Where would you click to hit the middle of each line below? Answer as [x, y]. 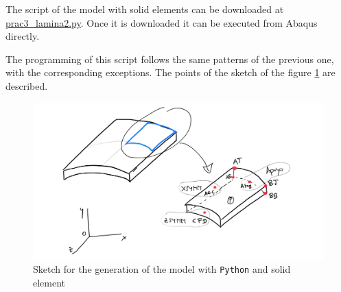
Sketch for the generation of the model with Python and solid [162, 269]
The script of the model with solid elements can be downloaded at [145, 9]
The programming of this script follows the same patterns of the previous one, [170, 59]
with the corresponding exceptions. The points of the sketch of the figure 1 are [170, 72]
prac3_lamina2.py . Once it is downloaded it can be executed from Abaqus [162, 22]
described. [27, 85]
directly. [23, 36]
